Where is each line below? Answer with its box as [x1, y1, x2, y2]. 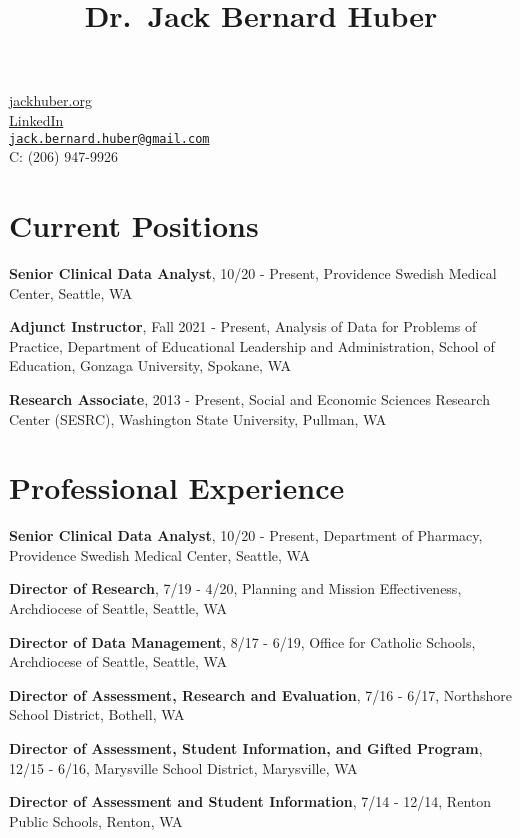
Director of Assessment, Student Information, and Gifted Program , [9, 737, 483, 758]
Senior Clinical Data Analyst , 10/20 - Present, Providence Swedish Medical [9, 262, 497, 283]
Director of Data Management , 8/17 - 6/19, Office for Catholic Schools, [9, 631, 476, 652]
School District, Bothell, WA [9, 704, 185, 725]
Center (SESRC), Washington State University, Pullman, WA [9, 408, 387, 429]
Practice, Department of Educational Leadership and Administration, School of [9, 335, 495, 356]
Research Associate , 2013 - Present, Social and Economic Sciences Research [9, 388, 490, 409]
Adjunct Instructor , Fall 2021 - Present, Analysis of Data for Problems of [9, 316, 477, 337]
